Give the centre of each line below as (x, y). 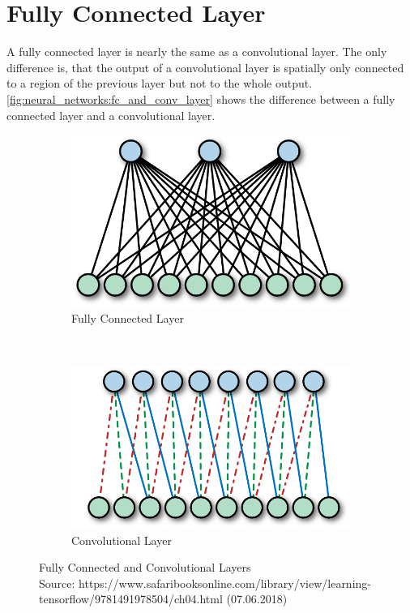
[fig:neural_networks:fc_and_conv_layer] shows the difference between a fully (201, 99)
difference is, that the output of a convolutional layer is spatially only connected (205, 67)
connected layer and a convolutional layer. (111, 115)
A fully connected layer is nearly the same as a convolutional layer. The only (197, 51)
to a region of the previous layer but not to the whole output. (160, 83)
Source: (57, 583)
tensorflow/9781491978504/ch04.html (131, 599)
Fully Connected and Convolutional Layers (145, 567)
